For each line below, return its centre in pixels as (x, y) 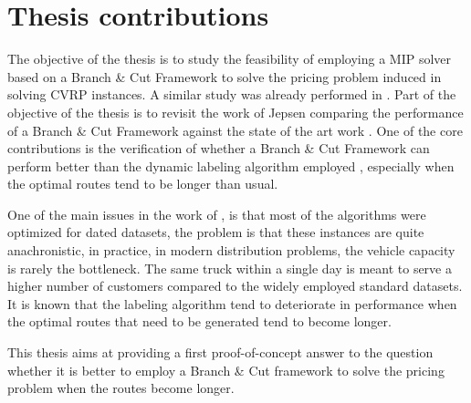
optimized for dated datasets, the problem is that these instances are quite (216, 232)
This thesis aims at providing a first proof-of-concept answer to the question (220, 352)
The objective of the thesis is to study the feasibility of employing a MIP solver (230, 59)
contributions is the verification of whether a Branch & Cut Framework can (219, 148)
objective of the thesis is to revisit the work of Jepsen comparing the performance (235, 112)
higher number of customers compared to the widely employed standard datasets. (235, 286)
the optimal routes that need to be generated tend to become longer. (199, 321)
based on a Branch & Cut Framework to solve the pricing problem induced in (225, 76)
